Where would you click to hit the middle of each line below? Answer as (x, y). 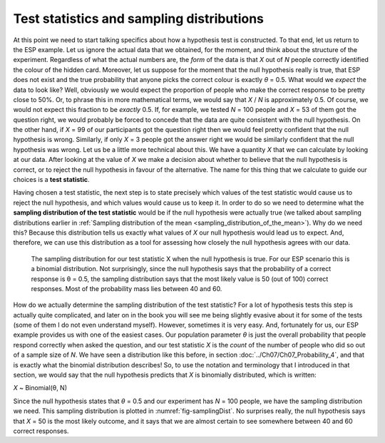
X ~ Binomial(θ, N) (40, 388)
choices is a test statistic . (51, 180)
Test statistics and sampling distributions (138, 19)
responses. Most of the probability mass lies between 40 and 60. (127, 288)
